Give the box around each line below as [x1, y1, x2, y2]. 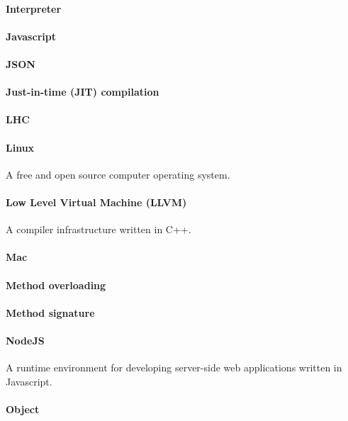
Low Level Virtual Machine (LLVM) [6, 194, 187, 209]
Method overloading [6, 277, 106, 292]
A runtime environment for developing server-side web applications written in [6, 360, 342, 375]
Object [6, 401, 40, 416]
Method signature [6, 305, 95, 320]
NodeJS [6, 332, 45, 347]
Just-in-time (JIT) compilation [6, 84, 159, 99]
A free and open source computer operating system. [6, 167, 230, 181]
